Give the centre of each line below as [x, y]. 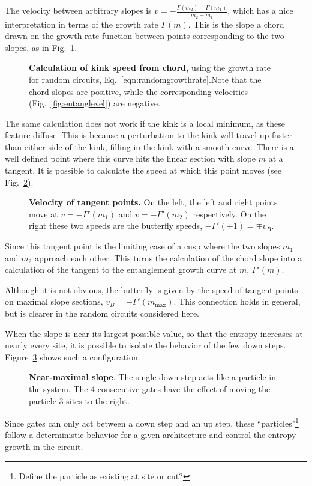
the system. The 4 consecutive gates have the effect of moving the [150, 388]
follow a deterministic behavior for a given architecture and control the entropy [151, 435]
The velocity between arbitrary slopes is [78, 11]
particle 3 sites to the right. [79, 400]
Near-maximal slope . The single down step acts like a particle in [153, 377]
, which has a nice [260, 11]
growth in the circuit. [44, 447]
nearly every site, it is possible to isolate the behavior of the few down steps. [145, 345]
